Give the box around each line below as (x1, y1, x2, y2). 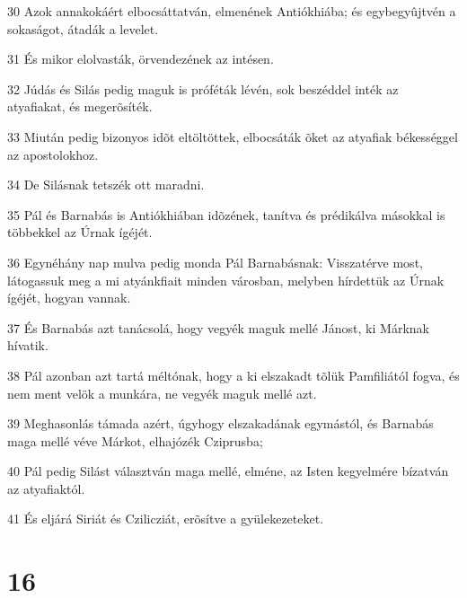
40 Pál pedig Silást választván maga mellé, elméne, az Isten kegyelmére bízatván (7, 462, 449, 480)
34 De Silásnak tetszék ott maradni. (7, 175, 205, 194)
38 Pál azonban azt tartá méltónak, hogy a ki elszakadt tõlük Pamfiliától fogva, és (7, 365, 460, 384)
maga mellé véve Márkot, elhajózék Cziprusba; (7, 431, 263, 450)
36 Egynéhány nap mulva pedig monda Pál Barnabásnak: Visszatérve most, (7, 252, 423, 271)
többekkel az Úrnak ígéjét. (7, 223, 153, 242)
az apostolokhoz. (7, 145, 99, 163)
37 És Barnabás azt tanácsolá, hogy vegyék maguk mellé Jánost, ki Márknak (7, 318, 429, 337)
